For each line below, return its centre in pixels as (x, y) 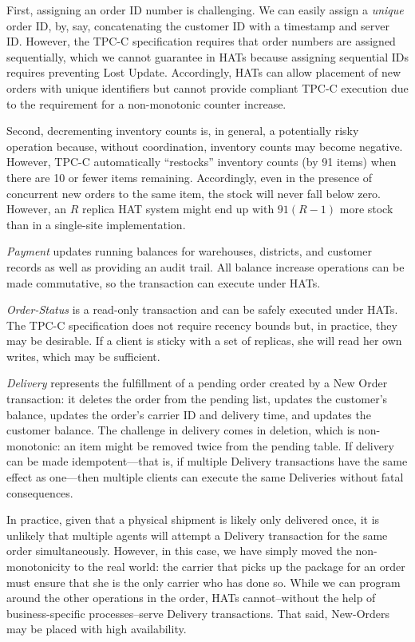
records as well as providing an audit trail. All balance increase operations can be (206, 266)
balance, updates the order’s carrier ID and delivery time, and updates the (189, 414)
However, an (37, 209)
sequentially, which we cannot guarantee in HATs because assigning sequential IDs (207, 56)
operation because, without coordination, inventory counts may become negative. (205, 146)
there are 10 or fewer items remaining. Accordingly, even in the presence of (190, 177)
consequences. (40, 492)
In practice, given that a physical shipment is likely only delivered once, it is (193, 519)
